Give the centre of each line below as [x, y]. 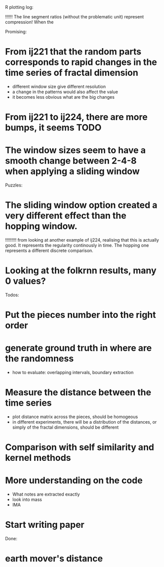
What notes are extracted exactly [46, 494]
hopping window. [41, 226]
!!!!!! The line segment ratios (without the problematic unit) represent [75, 17]
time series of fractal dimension [72, 73]
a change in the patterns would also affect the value [65, 92]
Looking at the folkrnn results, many [81, 271]
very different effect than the [66, 216]
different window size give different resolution [59, 86]
